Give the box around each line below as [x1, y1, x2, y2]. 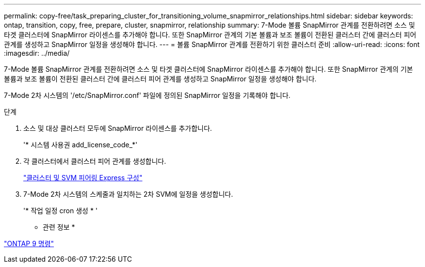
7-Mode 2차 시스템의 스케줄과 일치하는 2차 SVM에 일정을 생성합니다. [23, 190, 233, 198]
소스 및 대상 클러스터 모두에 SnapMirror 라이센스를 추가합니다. [23, 124, 212, 132]
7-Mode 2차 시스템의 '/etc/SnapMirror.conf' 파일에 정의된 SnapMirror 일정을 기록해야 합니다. [4, 91, 291, 99]
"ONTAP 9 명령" [4, 239, 54, 248]
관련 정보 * [43, 223, 75, 231]
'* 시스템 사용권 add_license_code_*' [23, 141, 138, 149]
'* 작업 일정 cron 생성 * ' [23, 206, 98, 215]
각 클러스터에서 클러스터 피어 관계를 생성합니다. [23, 157, 166, 165]
